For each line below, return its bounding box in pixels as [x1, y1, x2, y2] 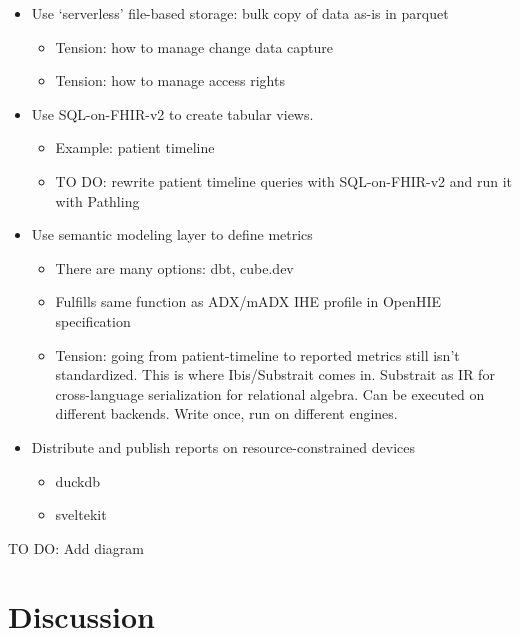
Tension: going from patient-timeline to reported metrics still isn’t [55, 344, 460, 365]
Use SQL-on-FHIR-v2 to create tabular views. [31, 103, 314, 124]
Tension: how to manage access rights [55, 70, 285, 91]
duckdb [55, 470, 100, 491]
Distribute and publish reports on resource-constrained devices [31, 436, 415, 457]
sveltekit [55, 504, 107, 525]
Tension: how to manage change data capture [55, 36, 333, 57]
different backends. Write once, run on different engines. [55, 403, 398, 424]
